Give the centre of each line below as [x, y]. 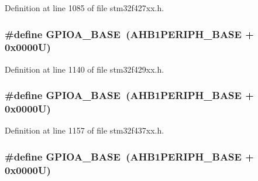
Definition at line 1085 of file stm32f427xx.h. [85, 8]
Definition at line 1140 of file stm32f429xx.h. [85, 69]
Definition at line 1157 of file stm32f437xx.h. [85, 130]
